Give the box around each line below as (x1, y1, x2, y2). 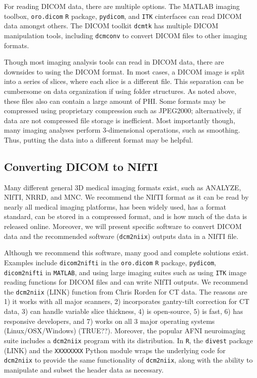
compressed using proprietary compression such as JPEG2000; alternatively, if (4, 105, 241, 116)
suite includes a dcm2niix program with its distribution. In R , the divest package (4, 335, 253, 345)
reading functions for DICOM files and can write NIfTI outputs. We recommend (4, 277, 248, 287)
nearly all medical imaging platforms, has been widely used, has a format (4, 201, 227, 212)
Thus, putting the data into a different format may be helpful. (4, 134, 193, 145)
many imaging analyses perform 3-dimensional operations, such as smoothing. (4, 125, 240, 135)
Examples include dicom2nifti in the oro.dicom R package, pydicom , (4, 257, 216, 267)
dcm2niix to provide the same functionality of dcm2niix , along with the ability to (4, 355, 253, 365)
